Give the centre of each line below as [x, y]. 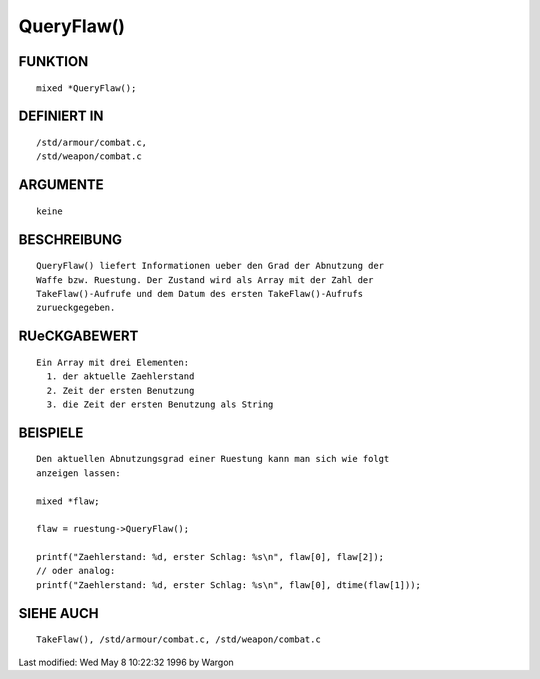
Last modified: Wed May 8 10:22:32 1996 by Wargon [126, 662]
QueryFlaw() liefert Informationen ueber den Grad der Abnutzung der [210, 266]
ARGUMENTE [61, 185]
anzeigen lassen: [78, 473]
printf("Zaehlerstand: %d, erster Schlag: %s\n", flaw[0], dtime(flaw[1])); [229, 584]
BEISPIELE [51, 432]
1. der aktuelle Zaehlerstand [120, 376]
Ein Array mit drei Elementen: [113, 362]
